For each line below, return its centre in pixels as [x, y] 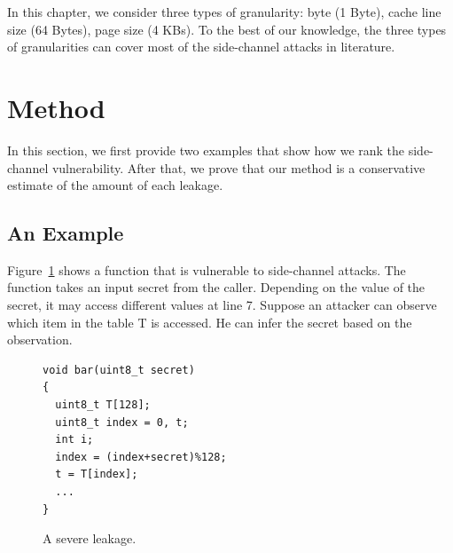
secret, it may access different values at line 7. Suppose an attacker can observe [222, 305]
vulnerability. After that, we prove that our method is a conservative [238, 167]
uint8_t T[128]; [103, 405]
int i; [74, 440]
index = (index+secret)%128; [141, 457]
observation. [40, 340]
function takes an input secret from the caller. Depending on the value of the [216, 287]
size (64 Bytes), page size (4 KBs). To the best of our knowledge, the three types [227, 29]
